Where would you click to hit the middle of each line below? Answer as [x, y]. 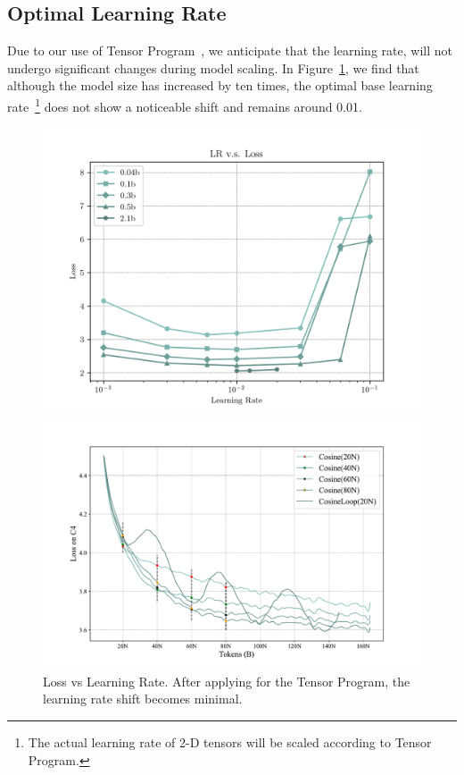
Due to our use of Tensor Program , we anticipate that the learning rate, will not [230, 51]
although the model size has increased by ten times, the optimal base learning [220, 85]
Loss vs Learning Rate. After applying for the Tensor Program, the [227, 681]
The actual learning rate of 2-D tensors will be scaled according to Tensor [230, 742]
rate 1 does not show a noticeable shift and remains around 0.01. [185, 105]
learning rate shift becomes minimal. [143, 699]
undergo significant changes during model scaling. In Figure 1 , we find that [213, 67]
